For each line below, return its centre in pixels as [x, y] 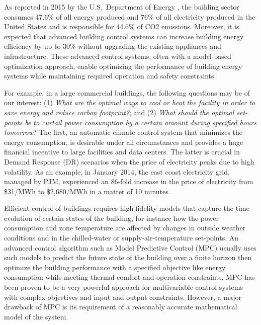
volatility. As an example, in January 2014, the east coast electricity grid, [117, 171]
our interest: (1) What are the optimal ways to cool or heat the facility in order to [130, 102]
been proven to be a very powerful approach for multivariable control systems [123, 287]
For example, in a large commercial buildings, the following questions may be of [127, 92]
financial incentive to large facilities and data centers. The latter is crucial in [122, 152]
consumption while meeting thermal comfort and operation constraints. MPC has [129, 277]
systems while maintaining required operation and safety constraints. [110, 76]
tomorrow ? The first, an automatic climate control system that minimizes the [123, 132]
